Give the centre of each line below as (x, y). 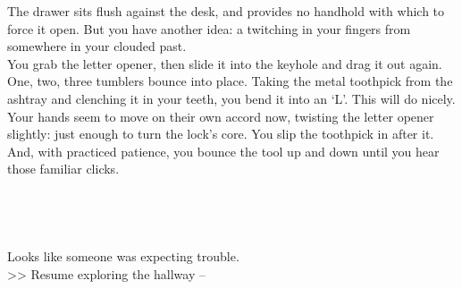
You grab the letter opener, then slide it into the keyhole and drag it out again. (225, 63)
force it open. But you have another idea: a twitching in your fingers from (209, 28)
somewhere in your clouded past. (97, 46)
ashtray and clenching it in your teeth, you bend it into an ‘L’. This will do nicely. (231, 98)
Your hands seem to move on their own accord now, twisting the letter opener (221, 116)
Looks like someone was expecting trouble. (123, 256)
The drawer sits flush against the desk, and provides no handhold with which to (226, 11)
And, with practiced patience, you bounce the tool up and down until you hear (223, 151)
